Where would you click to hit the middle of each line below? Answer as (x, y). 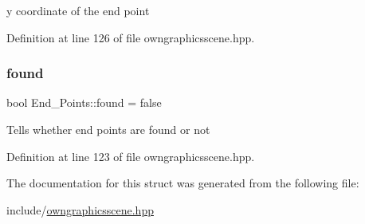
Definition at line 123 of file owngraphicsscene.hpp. (131, 156)
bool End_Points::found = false (84, 102)
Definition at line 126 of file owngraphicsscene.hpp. (131, 37)
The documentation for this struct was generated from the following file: (183, 183)
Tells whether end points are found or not (108, 129)
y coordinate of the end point (78, 10)
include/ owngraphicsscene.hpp (80, 209)
